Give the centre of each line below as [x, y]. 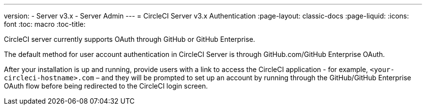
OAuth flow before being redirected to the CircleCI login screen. [106, 86]
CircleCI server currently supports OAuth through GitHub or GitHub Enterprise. [130, 39]
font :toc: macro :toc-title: [45, 24]
